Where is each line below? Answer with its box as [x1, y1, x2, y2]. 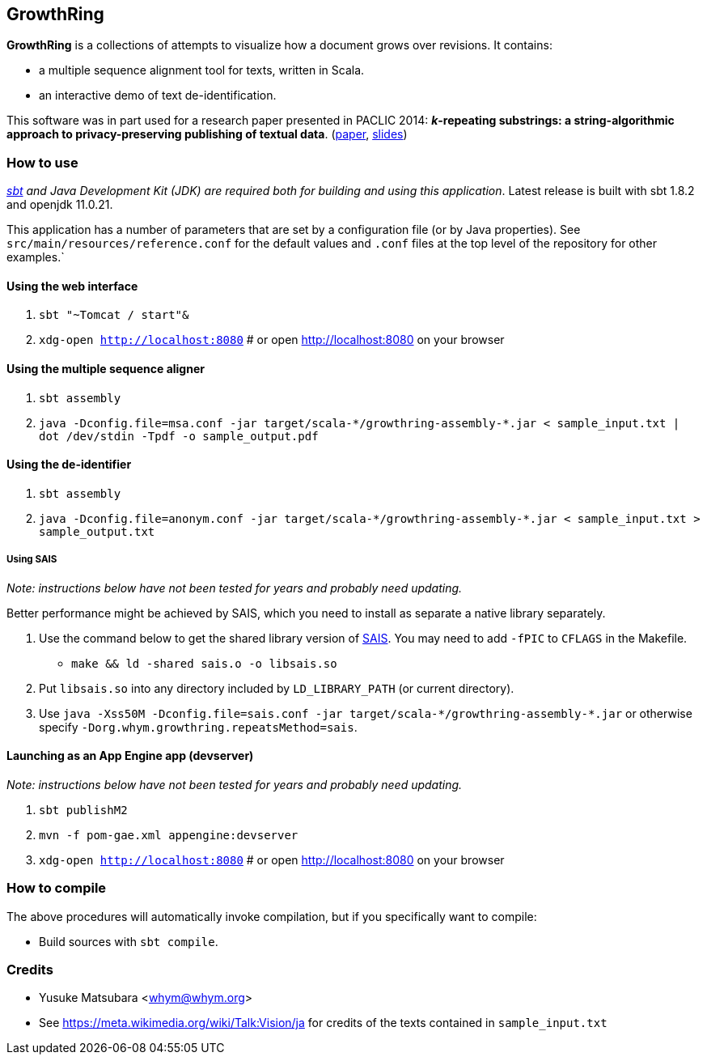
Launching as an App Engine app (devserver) [6, 749, 254, 763]
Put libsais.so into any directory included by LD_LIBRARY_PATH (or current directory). [39, 681, 514, 695]
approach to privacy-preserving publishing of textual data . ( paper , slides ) [6, 127, 408, 142]
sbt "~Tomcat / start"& [39, 308, 189, 322]
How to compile [6, 880, 107, 897]
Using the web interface [6, 278, 138, 293]
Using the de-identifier [6, 457, 132, 472]
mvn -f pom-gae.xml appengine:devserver [39, 828, 298, 842]
